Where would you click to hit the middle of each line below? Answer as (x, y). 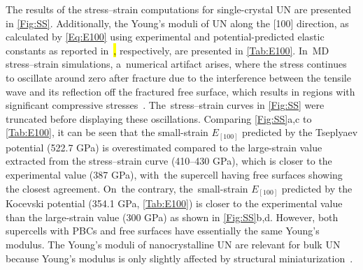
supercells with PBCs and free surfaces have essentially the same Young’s (163, 231)
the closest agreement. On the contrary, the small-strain (127, 188)
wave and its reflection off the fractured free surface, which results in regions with (180, 91)
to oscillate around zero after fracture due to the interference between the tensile (178, 77)
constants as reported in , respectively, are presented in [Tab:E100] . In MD (168, 50)
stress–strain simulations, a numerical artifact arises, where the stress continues (176, 64)
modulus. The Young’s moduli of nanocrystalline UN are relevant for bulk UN (173, 244)
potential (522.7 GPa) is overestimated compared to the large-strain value (164, 147)
